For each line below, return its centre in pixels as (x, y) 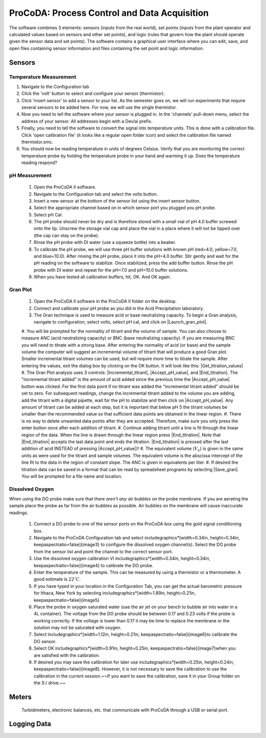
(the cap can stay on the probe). (66, 235)
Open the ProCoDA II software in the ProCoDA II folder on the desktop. (105, 301)
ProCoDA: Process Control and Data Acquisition (109, 13)
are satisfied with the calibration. (67, 655)
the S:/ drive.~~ (50, 683)
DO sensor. (45, 641)
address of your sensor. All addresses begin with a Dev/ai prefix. (87, 121)
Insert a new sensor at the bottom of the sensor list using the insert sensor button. (117, 201)
